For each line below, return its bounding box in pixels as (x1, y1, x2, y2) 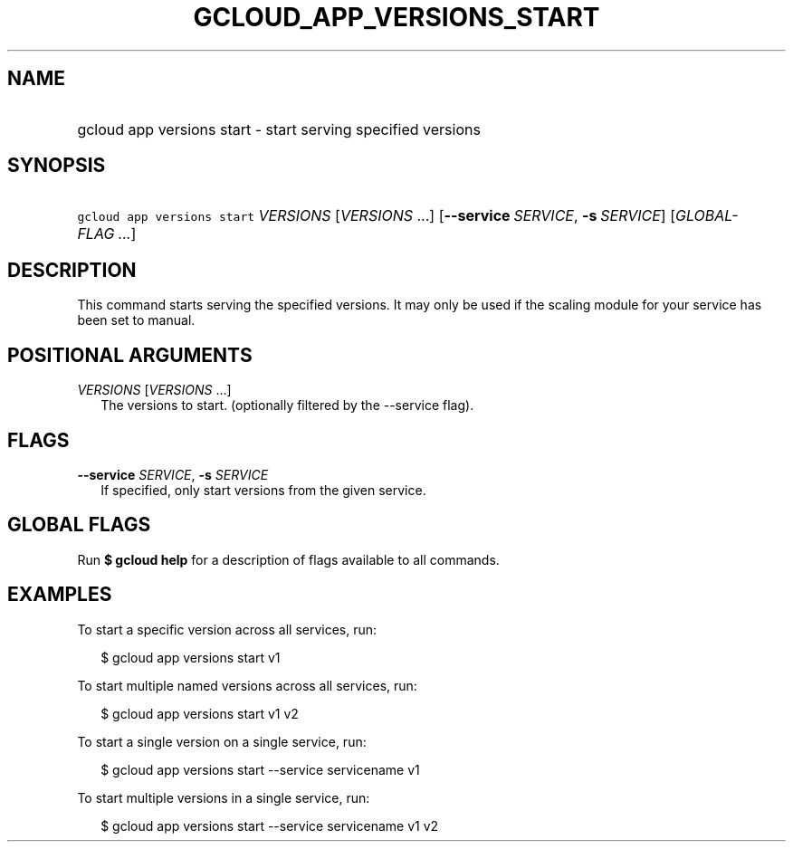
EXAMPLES (7, 583, 112, 606)
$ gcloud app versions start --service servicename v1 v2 (100, 817, 439, 834)
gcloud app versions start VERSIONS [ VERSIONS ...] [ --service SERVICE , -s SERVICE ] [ (77, 206, 675, 225)
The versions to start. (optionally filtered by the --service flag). (100, 397, 474, 414)
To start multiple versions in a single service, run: (77, 789, 370, 806)
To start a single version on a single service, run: (77, 733, 367, 749)
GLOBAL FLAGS (7, 513, 151, 537)
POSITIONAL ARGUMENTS (7, 343, 253, 367)
